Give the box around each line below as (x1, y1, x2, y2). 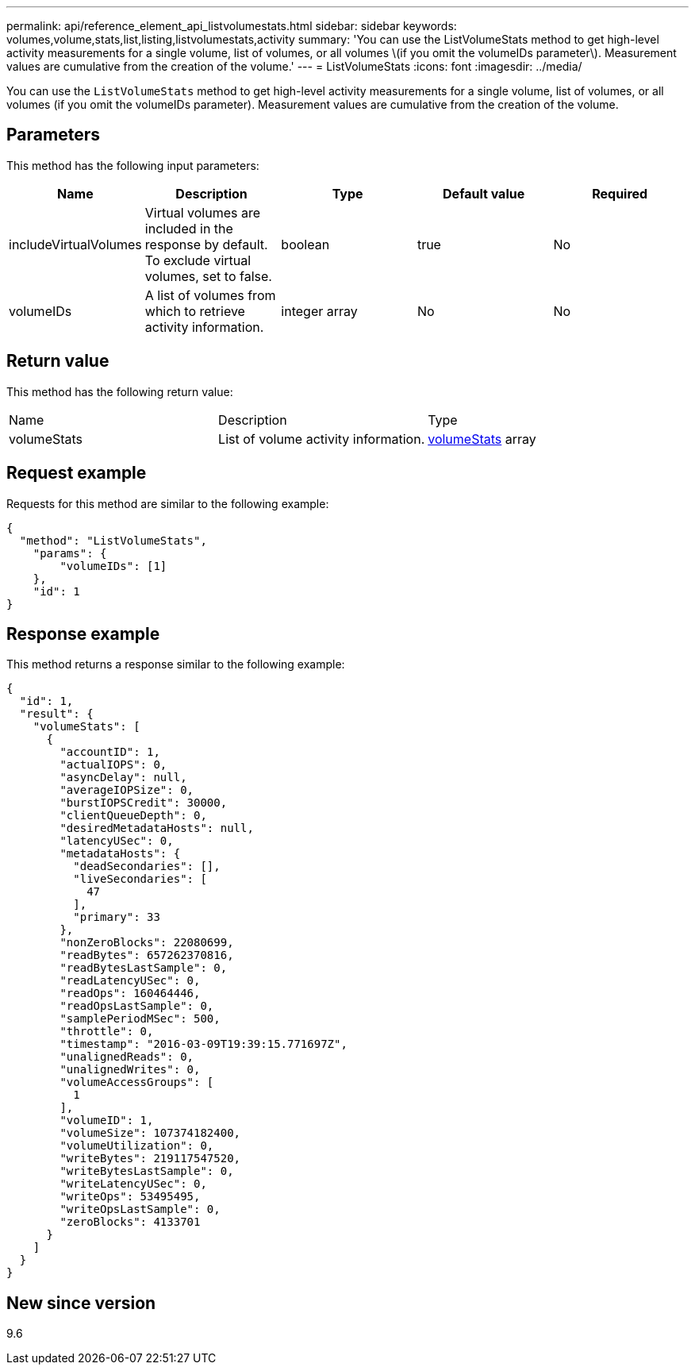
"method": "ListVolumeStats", (19, 533, 207, 547)
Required (592, 185, 648, 202)
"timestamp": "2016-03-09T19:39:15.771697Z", (60, 1038, 347, 1051)
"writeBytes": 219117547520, (60, 1152, 241, 1165)
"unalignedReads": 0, (60, 1050, 194, 1064)
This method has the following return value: (6, 384, 233, 399)
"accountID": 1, (60, 745, 160, 759)
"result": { (19, 707, 94, 721)
